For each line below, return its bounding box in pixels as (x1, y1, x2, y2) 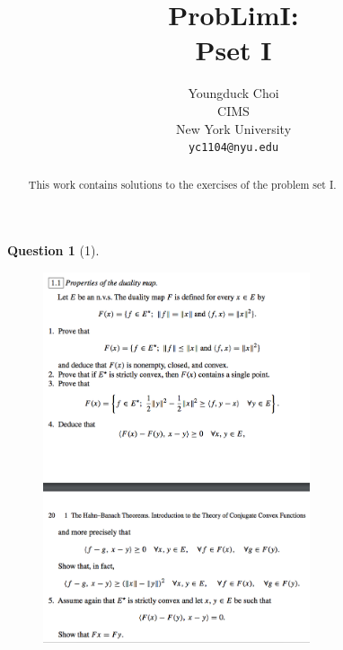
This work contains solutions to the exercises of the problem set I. (28, 176, 337, 191)
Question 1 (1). (7, 241, 100, 260)
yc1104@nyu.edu (188, 141, 279, 155)
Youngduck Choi (188, 84, 279, 102)
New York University (175, 119, 292, 138)
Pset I (195, 31, 272, 68)
